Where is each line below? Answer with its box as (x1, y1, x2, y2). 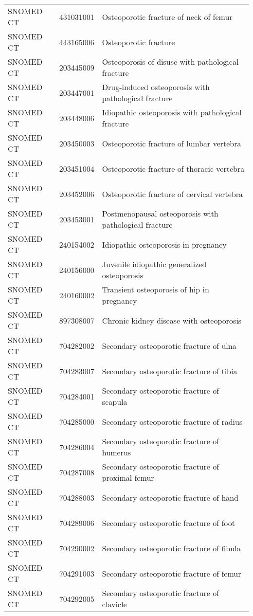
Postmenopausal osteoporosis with (102, 208, 218, 219)
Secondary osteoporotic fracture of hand (102, 491, 239, 503)
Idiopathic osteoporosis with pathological (102, 107, 242, 118)
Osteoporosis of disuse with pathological (102, 56, 239, 67)
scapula (102, 396, 127, 407)
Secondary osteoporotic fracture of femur (102, 567, 241, 579)
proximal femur (102, 472, 154, 483)
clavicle (102, 598, 127, 610)
